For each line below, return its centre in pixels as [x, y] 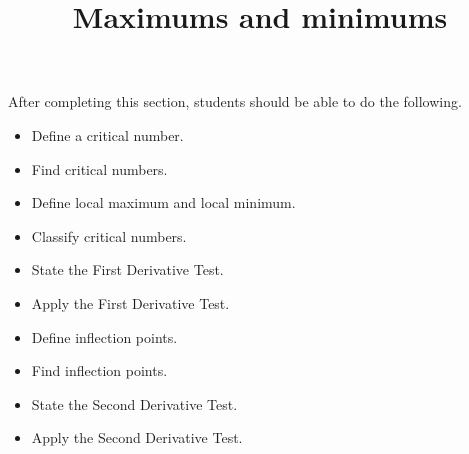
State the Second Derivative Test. [134, 403]
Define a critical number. [107, 134]
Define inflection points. [104, 336]
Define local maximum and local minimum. [163, 202]
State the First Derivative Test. [127, 269]
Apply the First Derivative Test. [130, 302]
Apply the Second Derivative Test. [137, 437]
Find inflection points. [99, 370]
